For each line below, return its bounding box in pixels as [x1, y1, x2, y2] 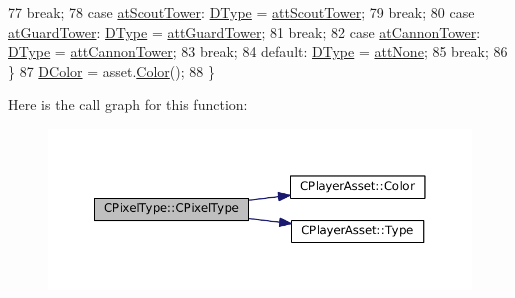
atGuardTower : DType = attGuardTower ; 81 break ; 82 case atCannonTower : [8, 21, 481, 42]
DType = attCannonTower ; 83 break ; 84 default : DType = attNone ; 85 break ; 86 [8, 41, 508, 62]
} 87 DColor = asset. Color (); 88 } [8, 60, 215, 81]
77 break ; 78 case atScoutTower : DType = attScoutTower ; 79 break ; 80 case [8, 2, 475, 22]
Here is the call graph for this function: [8, 94, 248, 115]
